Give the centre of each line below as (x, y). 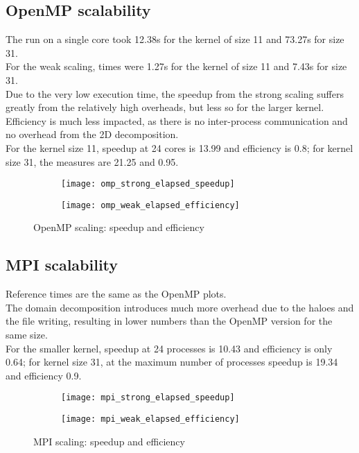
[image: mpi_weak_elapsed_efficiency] (150, 419)
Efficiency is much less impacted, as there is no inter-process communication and (177, 120)
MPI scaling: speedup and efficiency (109, 441)
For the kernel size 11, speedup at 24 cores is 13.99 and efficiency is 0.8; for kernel (179, 147)
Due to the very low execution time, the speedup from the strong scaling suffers (175, 93)
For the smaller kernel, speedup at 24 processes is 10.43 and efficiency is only (169, 348)
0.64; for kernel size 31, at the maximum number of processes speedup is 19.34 (172, 362)
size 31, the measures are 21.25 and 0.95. (92, 161)
